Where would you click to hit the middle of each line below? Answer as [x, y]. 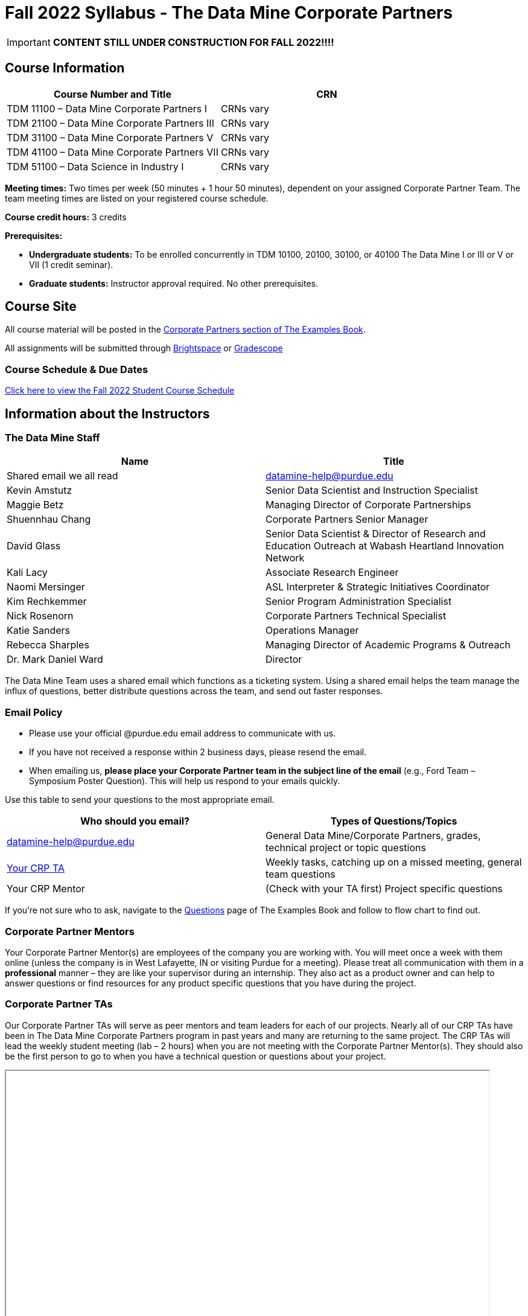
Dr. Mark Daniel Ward [55, 660]
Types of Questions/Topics [394, 821]
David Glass [34, 546]
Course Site [41, 307]
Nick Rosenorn [40, 616]
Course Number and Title [112, 94]
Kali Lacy [27, 573]
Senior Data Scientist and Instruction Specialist [372, 490]
